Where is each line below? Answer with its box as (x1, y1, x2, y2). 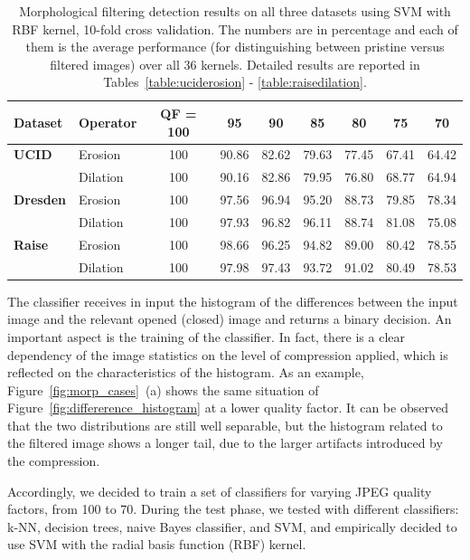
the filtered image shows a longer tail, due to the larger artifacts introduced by (7, 433, 443, 452)
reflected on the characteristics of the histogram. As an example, (7, 363, 364, 382)
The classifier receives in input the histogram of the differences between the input (7, 291, 458, 310)
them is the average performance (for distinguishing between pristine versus (25, 37, 445, 56)
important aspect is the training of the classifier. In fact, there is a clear (7, 327, 406, 346)
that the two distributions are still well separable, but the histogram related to (7, 415, 443, 434)
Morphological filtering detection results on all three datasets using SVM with (19, 2, 451, 20)
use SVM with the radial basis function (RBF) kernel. (7, 535, 306, 554)
